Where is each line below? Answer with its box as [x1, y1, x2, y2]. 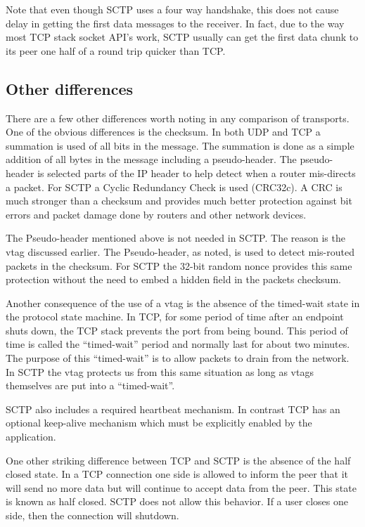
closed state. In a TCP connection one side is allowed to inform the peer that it [6, 467, 349, 481]
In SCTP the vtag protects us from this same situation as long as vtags [6, 364, 314, 379]
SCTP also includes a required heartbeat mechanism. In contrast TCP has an [6, 401, 340, 416]
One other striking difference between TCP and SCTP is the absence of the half [6, 453, 351, 467]
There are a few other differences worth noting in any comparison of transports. [6, 110, 350, 125]
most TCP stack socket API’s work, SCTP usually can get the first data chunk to [6, 30, 359, 44]
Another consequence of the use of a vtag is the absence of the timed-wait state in [6, 295, 360, 310]
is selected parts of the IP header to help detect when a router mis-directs [37, 165, 356, 180]
